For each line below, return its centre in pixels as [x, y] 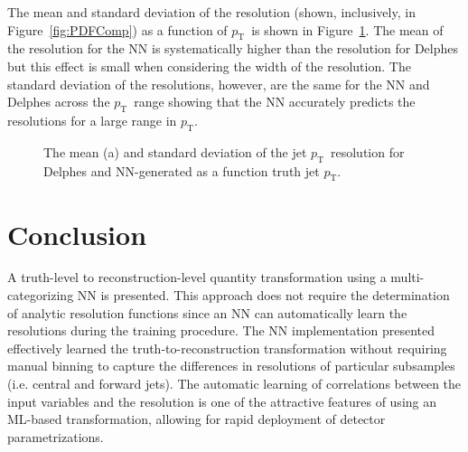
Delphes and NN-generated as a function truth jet [182, 170]
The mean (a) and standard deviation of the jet [175, 151]
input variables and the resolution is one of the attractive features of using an [222, 401]
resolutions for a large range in [92, 120]
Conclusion [77, 234]
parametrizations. [56, 436]
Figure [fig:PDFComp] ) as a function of [117, 29]
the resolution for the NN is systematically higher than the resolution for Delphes [233, 48]
